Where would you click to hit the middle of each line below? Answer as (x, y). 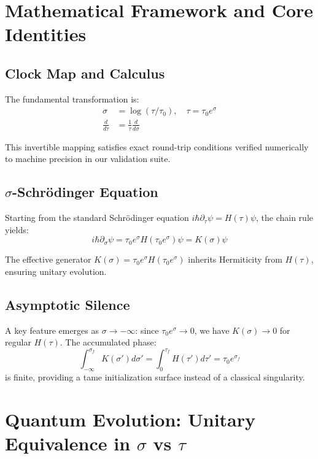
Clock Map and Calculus (85, 73)
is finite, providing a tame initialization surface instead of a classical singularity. (155, 377)
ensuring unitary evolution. (56, 271)
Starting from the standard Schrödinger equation (97, 218)
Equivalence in (68, 443)
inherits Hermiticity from (235, 259)
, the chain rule (285, 218)
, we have (212, 330)
